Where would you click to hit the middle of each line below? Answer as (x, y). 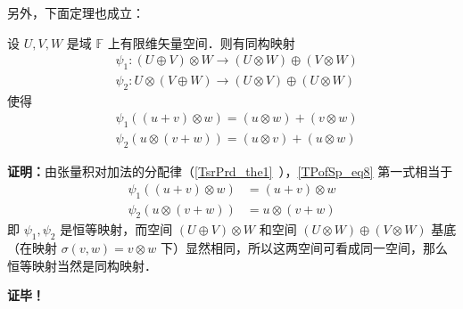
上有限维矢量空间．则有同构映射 (201, 42)
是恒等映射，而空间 (116, 229)
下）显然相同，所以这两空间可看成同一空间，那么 (304, 248)
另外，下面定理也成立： (76, 12)
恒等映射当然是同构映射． (82, 265)
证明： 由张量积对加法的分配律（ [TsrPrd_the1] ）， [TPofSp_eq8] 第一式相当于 (230, 171)
